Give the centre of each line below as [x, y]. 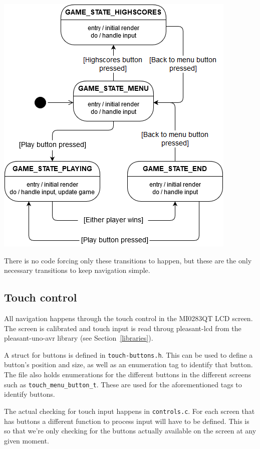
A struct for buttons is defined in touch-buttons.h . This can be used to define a [128, 354]
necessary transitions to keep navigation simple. [77, 270]
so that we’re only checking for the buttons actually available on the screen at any [130, 431]
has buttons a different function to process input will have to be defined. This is [127, 421]
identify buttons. [30, 394]
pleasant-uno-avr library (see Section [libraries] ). [79, 338]
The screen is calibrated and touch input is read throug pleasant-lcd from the [123, 328]
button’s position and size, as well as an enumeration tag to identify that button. [128, 364]
